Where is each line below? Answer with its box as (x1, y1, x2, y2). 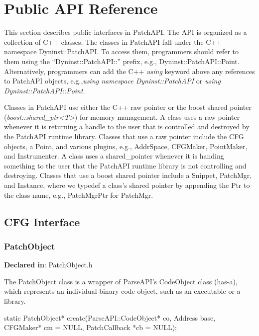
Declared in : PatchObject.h (4, 259, 93, 270)
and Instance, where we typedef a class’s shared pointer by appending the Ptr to (4, 180, 250, 190)
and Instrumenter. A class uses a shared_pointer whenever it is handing (4, 151, 224, 161)
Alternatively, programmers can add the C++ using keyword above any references (4, 66, 255, 76)
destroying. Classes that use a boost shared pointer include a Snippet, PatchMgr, (4, 170, 252, 180)
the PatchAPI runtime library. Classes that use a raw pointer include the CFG (4, 131, 244, 142)
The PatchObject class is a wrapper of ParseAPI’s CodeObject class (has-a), (4, 276, 238, 286)
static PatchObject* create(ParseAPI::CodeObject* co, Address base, (4, 312, 216, 323)
